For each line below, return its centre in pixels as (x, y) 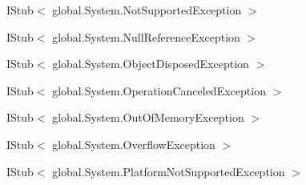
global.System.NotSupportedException (147, 10)
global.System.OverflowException (134, 144)
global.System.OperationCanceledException (159, 90)
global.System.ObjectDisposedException (151, 64)
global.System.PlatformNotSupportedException (169, 171)
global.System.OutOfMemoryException (148, 117)
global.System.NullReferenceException (146, 36)
